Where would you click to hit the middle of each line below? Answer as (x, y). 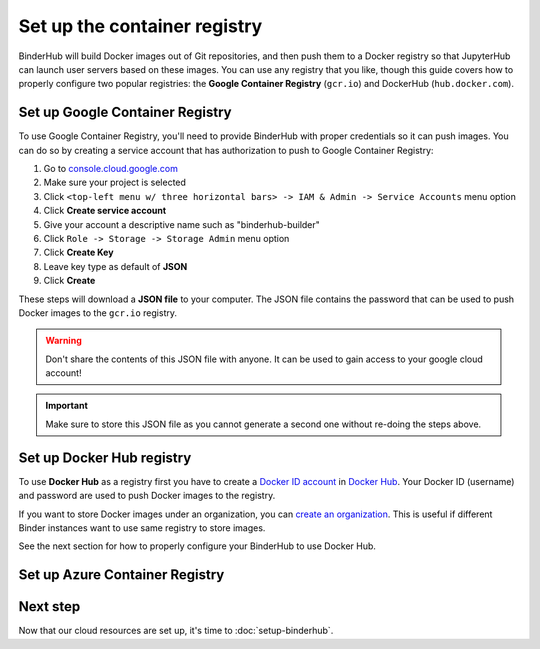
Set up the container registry (140, 26)
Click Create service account (105, 211)
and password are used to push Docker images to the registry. (147, 496)
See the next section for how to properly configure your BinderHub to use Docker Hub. (197, 546)
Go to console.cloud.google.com (111, 169)
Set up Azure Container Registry (121, 575)
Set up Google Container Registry (125, 112)
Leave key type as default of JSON (115, 266)
